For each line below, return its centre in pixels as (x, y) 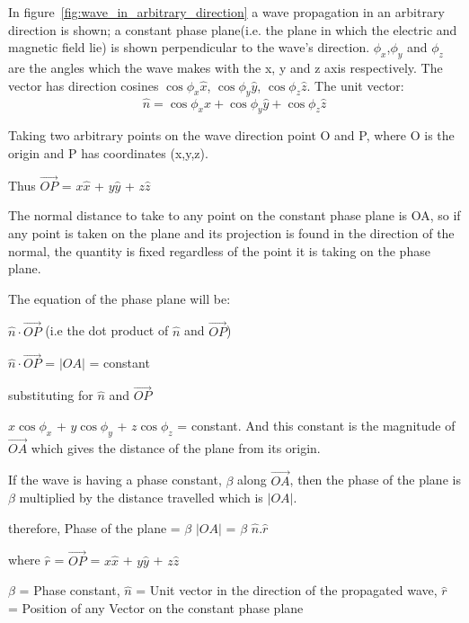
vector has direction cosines (84, 85)
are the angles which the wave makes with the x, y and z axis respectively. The (226, 67)
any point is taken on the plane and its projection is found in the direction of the (231, 232)
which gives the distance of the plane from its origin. (176, 447)
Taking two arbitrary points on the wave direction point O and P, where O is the (231, 135)
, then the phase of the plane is (375, 480)
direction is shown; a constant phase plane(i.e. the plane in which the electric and (233, 29)
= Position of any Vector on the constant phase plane (156, 607)
